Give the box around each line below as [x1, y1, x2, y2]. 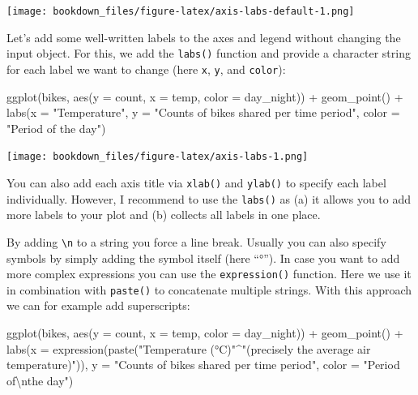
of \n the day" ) [6, 371, 74, 389]
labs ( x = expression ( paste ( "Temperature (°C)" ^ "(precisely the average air [6, 340, 371, 357]
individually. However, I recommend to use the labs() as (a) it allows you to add [6, 190, 412, 207]
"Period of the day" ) [6, 119, 106, 136]
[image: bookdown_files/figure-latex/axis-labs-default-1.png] [6, 6, 355, 17]
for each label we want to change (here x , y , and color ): [6, 60, 286, 77]
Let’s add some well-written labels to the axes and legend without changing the [6, 28, 401, 45]
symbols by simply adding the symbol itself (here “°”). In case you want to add [6, 249, 400, 266]
